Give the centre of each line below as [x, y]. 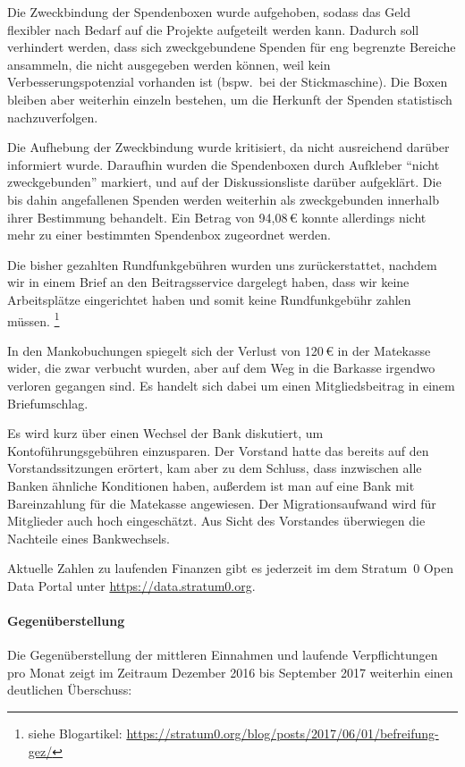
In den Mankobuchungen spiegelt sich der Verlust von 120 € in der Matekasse [219, 350]
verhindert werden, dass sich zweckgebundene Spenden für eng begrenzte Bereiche [232, 47]
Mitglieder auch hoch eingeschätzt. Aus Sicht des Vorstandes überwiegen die [216, 521]
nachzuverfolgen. [53, 117]
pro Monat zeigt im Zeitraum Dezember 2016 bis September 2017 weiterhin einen [230, 672]
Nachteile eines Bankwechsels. [89, 538]
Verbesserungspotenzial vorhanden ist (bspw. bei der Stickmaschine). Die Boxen [228, 82]
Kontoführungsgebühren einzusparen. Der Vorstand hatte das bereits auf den [218, 450]
